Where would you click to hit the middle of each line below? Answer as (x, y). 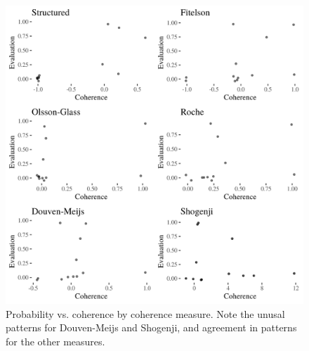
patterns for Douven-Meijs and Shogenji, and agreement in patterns (151, 327)
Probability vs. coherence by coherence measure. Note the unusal (145, 313)
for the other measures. (55, 341)
